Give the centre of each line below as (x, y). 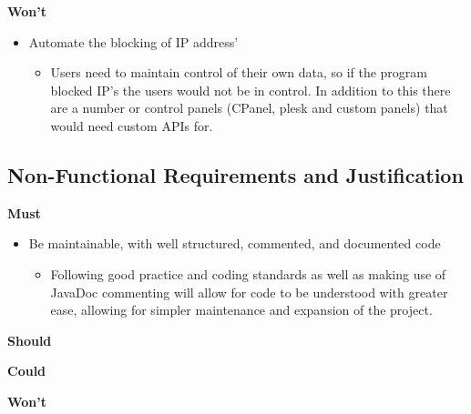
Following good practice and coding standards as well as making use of (248, 273)
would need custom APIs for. (132, 125)
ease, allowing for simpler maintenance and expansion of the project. (241, 310)
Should (30, 340)
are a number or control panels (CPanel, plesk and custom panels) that (249, 108)
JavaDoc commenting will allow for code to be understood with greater (249, 292)
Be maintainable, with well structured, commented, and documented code (235, 243)
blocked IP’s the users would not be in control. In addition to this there (251, 90)
